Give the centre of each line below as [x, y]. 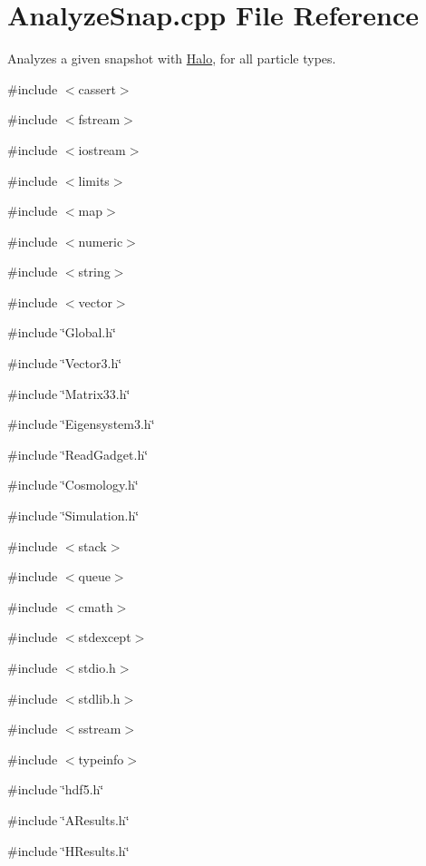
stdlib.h [99, 698]
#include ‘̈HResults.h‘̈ [68, 850]
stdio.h [97, 667]
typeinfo [101, 759]
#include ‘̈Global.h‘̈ [62, 332]
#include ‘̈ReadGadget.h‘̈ [78, 454]
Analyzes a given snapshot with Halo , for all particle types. [172, 58]
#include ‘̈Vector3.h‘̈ [65, 363]
